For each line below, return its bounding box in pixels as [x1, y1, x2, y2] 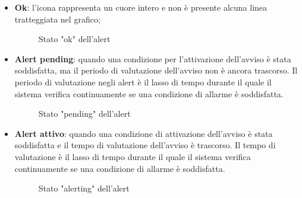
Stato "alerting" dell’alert [38, 182, 130, 194]
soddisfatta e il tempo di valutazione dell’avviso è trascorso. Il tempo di [14, 139, 276, 151]
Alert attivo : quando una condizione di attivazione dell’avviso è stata [14, 127, 273, 139]
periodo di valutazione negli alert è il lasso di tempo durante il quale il [14, 75, 272, 88]
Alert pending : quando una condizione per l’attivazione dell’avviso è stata [14, 52, 291, 65]
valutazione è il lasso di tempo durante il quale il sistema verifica [14, 150, 251, 162]
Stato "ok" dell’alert [38, 33, 111, 45]
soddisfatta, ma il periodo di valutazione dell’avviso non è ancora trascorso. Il [14, 64, 298, 76]
